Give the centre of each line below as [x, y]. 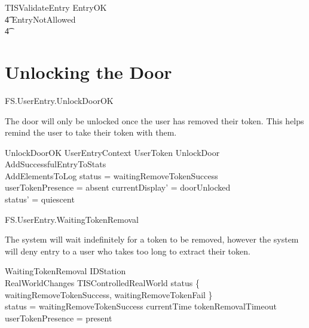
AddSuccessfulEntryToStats [56, 164]
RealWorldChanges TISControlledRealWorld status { [102, 283]
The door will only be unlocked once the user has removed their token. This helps [154, 120]
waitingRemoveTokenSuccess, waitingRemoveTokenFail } [109, 294]
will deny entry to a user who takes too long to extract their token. [128, 251]
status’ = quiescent [40, 199]
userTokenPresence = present [59, 318]
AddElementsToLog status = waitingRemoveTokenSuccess [111, 175]
